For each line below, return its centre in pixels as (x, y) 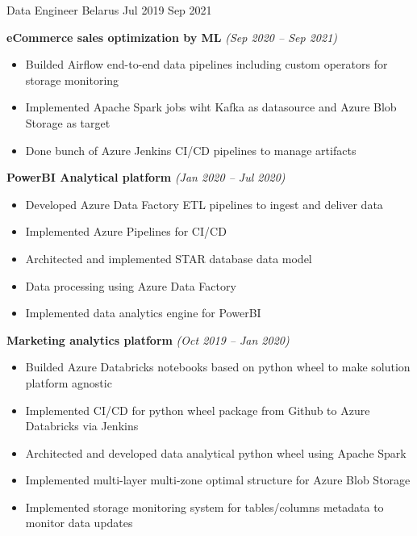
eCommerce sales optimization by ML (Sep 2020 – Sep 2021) (172, 37)
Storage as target (68, 122)
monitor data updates (79, 523)
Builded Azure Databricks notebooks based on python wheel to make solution (218, 367)
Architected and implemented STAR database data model (169, 258)
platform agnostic (69, 382)
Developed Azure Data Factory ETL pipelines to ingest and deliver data (204, 204)
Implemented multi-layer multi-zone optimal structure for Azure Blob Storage (218, 480)
